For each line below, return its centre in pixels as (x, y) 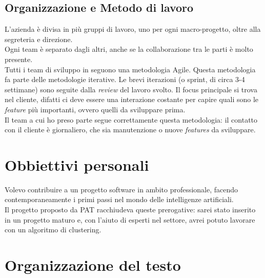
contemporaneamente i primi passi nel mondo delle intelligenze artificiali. (119, 199)
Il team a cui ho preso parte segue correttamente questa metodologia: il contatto (131, 119)
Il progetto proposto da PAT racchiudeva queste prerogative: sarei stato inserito (130, 210)
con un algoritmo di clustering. (53, 230)
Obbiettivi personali (77, 164)
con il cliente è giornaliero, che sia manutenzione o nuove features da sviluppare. (130, 130)
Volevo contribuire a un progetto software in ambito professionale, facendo (121, 189)
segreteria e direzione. (39, 39)
